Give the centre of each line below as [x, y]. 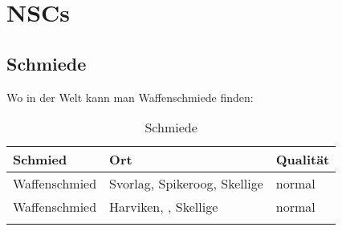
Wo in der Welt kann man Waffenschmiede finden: [130, 97]
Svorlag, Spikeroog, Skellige [186, 184]
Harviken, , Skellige [164, 207]
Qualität [303, 160]
